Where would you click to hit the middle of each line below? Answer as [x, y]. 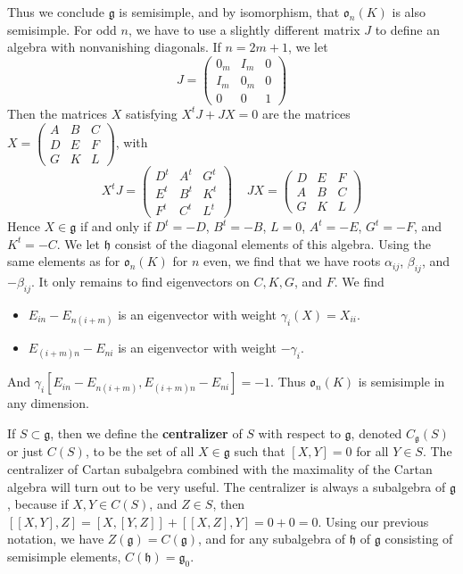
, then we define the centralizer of [146, 433]
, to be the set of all [140, 451]
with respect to [299, 433]
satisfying [152, 113]
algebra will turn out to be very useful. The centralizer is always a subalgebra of [227, 486]
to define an [407, 29]
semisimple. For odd [62, 29]
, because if [38, 504]
